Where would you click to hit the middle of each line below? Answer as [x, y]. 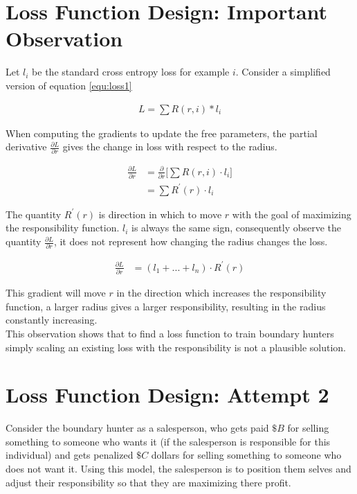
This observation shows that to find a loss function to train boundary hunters [170, 333]
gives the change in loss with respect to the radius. [170, 147]
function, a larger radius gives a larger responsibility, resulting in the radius [166, 306]
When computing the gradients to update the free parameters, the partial [162, 133]
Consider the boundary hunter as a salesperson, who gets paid [137, 428]
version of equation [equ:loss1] [69, 85]
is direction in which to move [160, 214]
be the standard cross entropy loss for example [131, 72]
